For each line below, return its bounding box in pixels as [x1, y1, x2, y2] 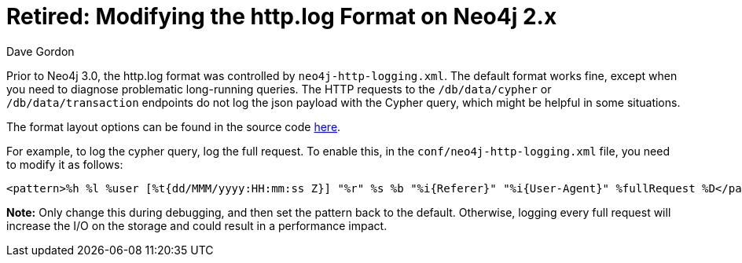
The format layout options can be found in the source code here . [6, 119, 341, 133]
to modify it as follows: [6, 157, 123, 171]
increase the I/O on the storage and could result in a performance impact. [6, 218, 388, 232]
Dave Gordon [6, 44, 75, 58]
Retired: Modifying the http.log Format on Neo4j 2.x [6, 3, 557, 30]
